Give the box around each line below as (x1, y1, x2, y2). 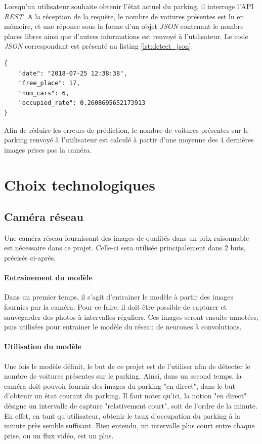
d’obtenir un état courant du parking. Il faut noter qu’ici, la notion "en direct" (4, 390, 247, 401)
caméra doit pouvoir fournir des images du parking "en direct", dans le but (4, 380, 236, 391)
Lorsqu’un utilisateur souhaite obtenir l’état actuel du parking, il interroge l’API (4, 1, 254, 11)
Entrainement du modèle (4, 272, 93, 283)
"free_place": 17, (18, 80, 80, 87)
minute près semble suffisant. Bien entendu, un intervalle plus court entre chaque (4, 420, 255, 431)
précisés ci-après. (4, 252, 56, 263)
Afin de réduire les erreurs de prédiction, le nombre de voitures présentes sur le (4, 124, 249, 135)
